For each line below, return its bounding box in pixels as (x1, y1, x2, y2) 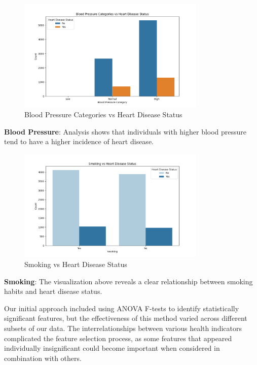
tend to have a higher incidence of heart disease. (4, 136, 154, 147)
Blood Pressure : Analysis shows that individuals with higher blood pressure (4, 126, 247, 137)
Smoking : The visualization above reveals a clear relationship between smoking (4, 276, 253, 286)
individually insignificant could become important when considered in (4, 343, 220, 353)
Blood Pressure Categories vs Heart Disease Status (24, 109, 182, 120)
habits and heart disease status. (4, 286, 102, 296)
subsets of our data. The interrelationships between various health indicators (4, 322, 242, 333)
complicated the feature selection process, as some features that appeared (4, 333, 232, 343)
